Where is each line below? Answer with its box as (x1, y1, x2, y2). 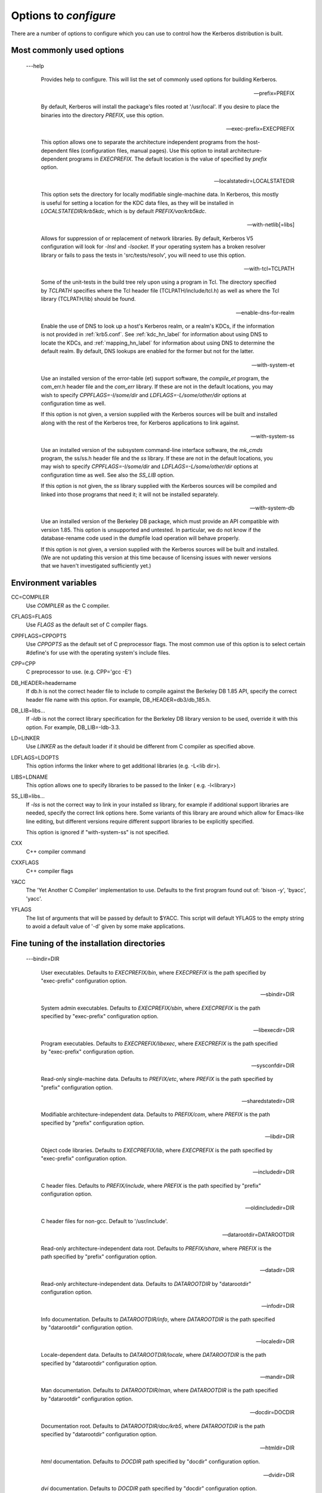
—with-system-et (251, 361, 295, 368)
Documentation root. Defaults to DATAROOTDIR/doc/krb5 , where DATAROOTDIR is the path (41, 1422, 265, 1430)
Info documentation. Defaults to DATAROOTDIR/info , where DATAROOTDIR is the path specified (41, 1316, 275, 1323)
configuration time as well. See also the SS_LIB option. (41, 471, 175, 478)
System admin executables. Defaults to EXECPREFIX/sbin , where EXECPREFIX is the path (41, 1004, 261, 1012)
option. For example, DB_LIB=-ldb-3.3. (26, 723, 120, 731)
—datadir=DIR (259, 1267, 295, 1274)
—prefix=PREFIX (253, 90, 295, 97)
